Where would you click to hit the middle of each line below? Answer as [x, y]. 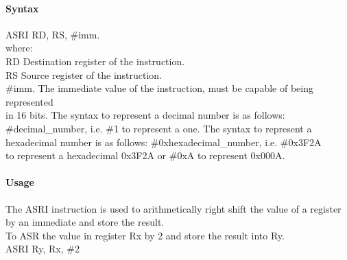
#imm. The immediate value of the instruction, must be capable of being [159, 88]
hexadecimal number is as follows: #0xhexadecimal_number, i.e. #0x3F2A [164, 142]
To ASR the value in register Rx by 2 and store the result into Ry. [145, 235]
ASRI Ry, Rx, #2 [43, 249]
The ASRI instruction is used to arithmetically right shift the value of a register [173, 208]
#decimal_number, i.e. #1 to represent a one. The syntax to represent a [159, 128]
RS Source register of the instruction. [84, 74]
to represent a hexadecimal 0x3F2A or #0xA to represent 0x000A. [145, 155]
